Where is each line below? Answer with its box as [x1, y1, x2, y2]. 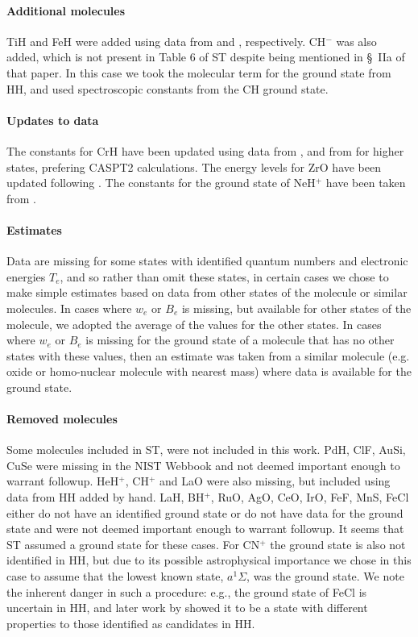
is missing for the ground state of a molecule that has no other [85, 331, 395, 348]
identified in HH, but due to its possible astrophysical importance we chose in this [6, 552, 412, 568]
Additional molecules [6, 2, 126, 19]
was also [336, 32, 377, 49]
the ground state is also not [270, 535, 406, 552]
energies [6, 268, 46, 285]
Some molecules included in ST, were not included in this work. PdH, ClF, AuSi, [6, 441, 406, 458]
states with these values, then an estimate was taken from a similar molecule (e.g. [6, 347, 410, 364]
